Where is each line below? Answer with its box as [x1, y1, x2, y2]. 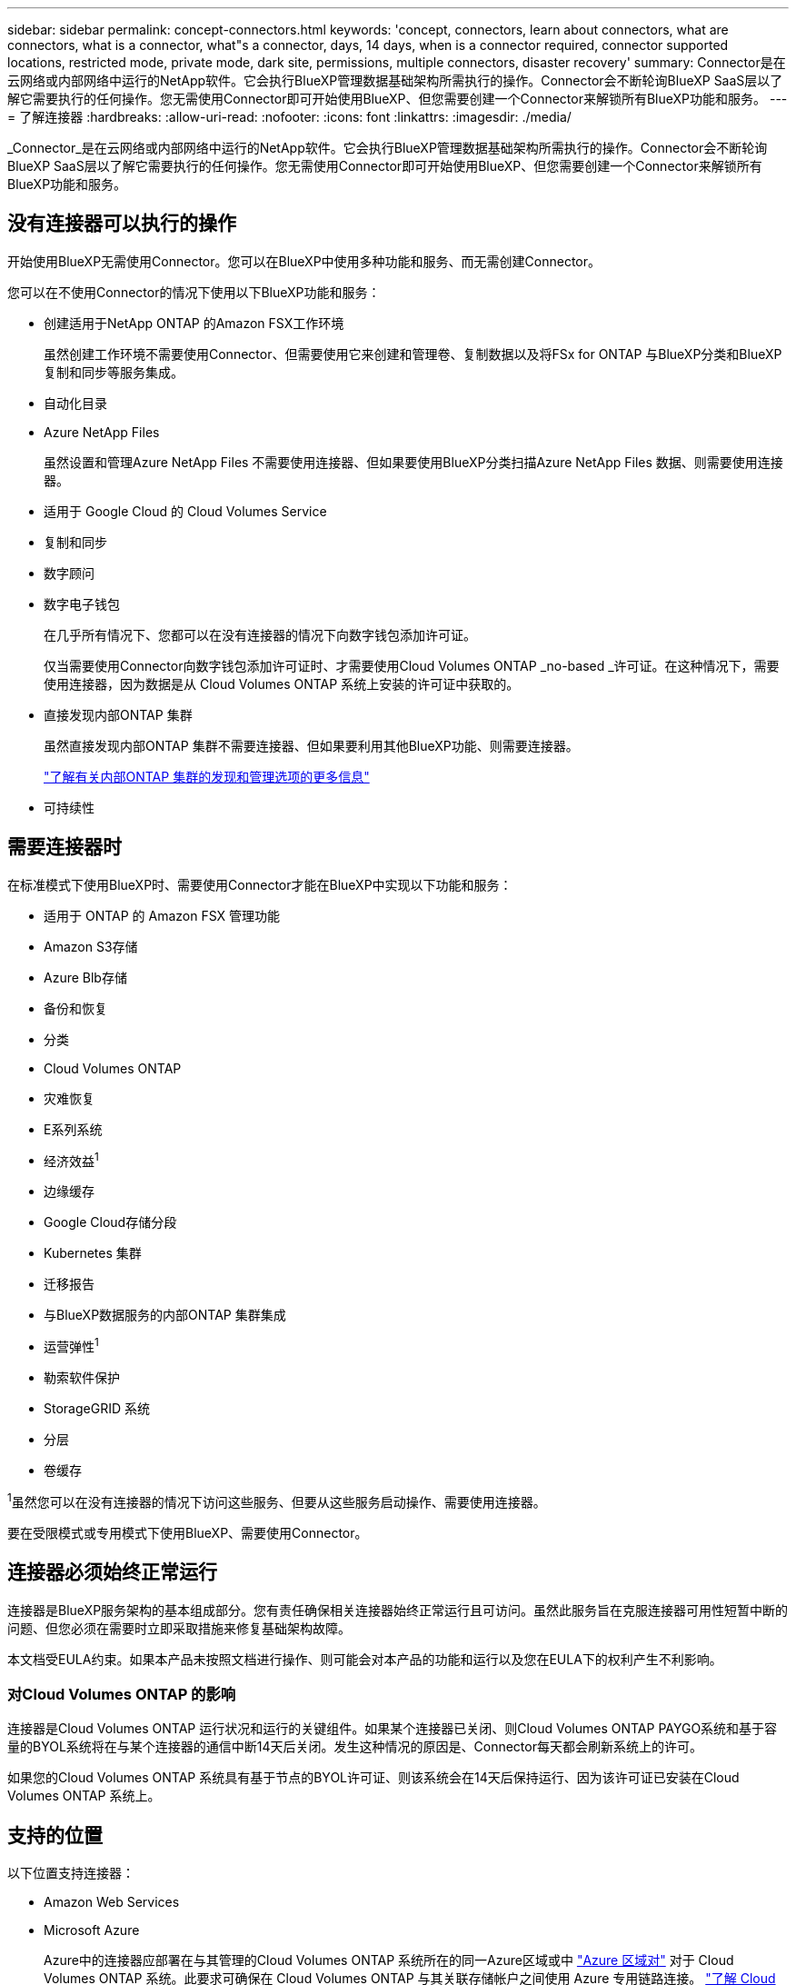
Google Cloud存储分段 [44, 1214, 177, 1231]
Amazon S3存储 [44, 938, 138, 954]
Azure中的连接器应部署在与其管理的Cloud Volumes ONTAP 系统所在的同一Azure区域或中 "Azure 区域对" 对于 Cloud [44, 1952, 734, 1969]
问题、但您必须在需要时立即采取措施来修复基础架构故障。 [7, 1620, 351, 1636]
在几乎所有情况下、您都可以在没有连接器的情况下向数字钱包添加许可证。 [44, 626, 476, 643]
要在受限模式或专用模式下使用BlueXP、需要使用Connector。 [7, 1524, 368, 1541]
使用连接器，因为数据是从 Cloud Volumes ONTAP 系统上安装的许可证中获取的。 [44, 675, 520, 692]
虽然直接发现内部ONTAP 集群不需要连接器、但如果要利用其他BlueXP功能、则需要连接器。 [44, 737, 579, 753]
